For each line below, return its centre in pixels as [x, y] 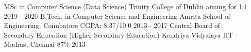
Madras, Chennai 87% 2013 [45, 44]
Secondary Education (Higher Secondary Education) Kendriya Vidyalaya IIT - [121, 34]
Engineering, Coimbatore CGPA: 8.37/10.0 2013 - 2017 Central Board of [112, 25]
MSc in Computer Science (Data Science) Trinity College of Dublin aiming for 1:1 [126, 6]
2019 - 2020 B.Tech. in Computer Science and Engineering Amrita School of [117, 16]
